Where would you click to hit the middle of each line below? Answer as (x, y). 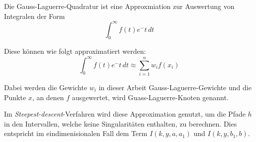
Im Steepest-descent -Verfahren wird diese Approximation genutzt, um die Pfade (125, 114)
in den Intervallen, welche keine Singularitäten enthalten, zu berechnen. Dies (121, 123)
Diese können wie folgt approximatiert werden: (75, 51)
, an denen (48, 97)
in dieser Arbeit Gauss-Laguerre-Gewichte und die (175, 87)
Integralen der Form (35, 16)
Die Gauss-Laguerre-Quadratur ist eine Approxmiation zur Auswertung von (119, 6)
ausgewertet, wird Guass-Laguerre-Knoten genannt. (150, 97)
